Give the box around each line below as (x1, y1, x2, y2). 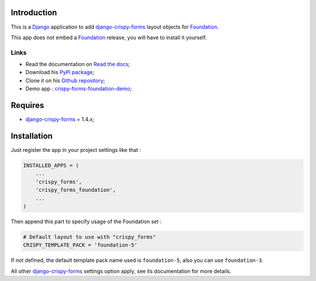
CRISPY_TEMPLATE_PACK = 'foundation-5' (23, 242, 138, 248)
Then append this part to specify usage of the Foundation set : (11, 218, 162, 225)
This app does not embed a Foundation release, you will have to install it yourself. (11, 34, 207, 41)
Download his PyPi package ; (25, 69, 95, 76)
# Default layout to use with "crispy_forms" (23, 234, 156, 240)
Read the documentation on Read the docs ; (25, 61, 130, 68)
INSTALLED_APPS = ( (23, 162, 79, 169)
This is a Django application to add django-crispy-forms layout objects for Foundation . (11, 23, 219, 30)
